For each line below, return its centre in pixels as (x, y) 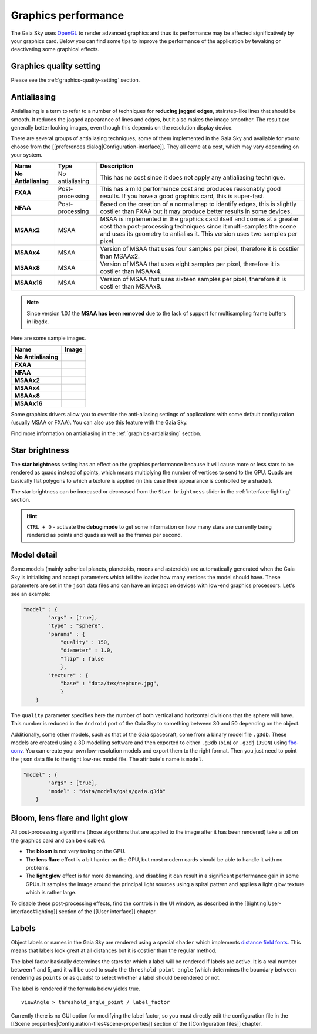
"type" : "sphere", (76, 626)
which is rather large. (51, 893)
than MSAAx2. (120, 256)
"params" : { (67, 634)
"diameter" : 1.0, (87, 650)
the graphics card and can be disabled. (58, 840)
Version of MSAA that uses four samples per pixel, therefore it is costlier (200, 249)
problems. (38, 867)
